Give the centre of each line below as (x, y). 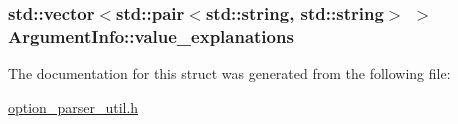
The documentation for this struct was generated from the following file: (229, 73)
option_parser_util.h (73, 106)
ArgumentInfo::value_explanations (151, 35)
